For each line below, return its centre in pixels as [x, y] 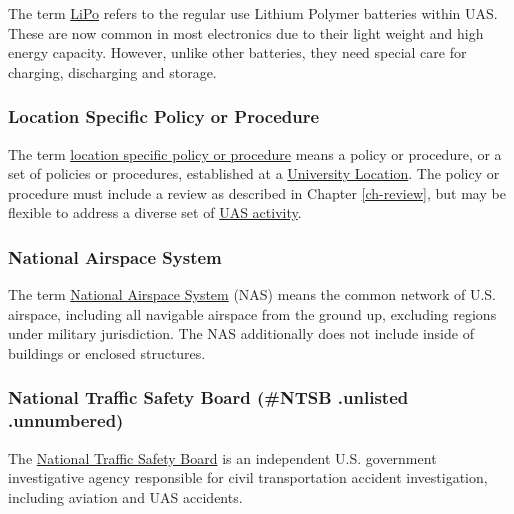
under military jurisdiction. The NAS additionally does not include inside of [241, 333]
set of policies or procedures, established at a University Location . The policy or [254, 173]
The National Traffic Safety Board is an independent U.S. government [222, 457]
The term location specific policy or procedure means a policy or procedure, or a [255, 153]
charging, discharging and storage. [112, 71]
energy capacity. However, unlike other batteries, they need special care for [237, 52]
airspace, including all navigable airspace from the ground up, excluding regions [252, 313]
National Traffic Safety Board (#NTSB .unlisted [208, 397]
